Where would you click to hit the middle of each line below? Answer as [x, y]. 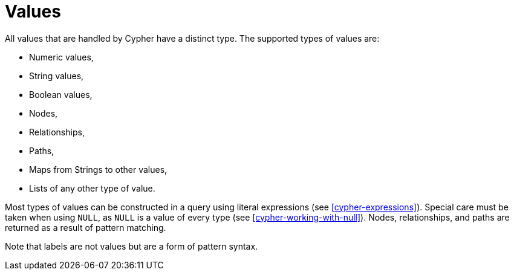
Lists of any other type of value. [92, 188]
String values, [57, 76]
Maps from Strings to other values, [98, 169]
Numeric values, [61, 57]
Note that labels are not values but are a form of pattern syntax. [132, 246]
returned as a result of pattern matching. [86, 227]
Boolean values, [61, 94]
